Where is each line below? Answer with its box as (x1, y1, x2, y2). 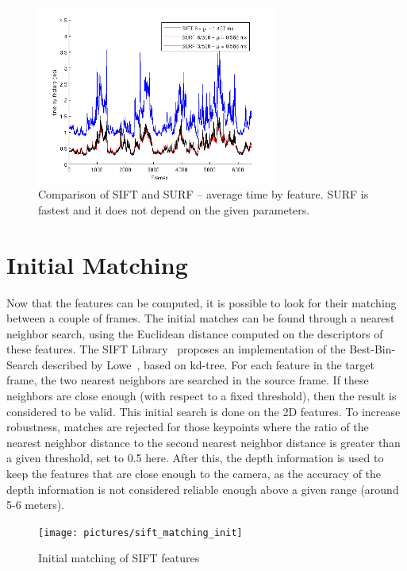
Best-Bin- (349, 341, 396, 357)
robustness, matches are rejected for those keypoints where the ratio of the (6, 419, 369, 435)
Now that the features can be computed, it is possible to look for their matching (6, 294, 397, 311)
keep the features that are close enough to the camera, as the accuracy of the (6, 465, 382, 482)
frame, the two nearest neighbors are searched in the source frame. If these (6, 372, 369, 388)
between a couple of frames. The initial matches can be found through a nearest (6, 310, 395, 326)
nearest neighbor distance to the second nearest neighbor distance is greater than (6, 434, 401, 450)
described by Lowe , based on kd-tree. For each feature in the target (41, 356, 374, 372)
